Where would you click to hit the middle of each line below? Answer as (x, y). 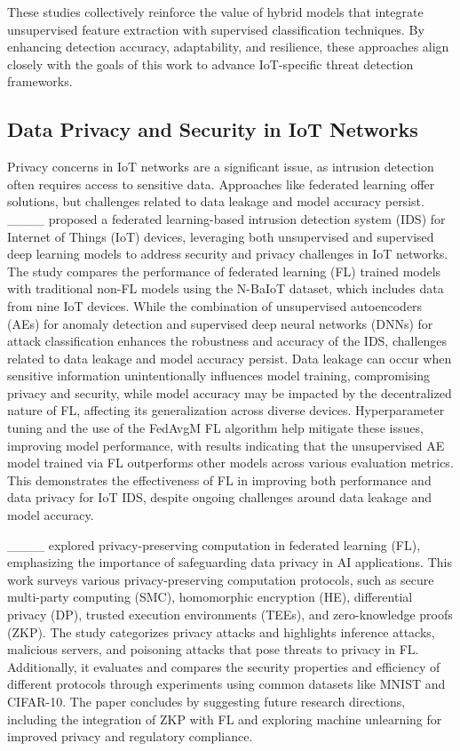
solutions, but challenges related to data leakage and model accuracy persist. (216, 201)
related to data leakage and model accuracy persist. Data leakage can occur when (230, 358)
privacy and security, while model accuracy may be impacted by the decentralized (230, 392)
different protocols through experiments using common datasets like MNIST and (226, 684)
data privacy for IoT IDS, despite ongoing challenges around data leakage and (220, 497)
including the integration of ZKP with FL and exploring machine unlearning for (225, 719)
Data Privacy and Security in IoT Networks (213, 129)
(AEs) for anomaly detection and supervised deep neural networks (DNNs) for (220, 323)
